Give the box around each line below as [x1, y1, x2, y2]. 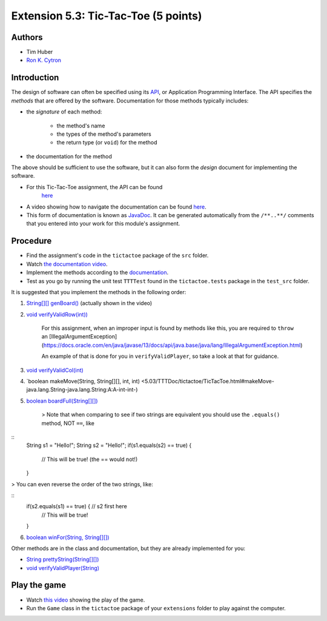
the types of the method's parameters [56, 130, 151, 138]
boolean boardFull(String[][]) [26, 397, 98, 404]
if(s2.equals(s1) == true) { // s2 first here [26, 503, 127, 510]
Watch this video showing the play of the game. [26, 596, 145, 603]
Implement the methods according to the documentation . [26, 269, 169, 276]
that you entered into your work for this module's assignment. [26, 220, 180, 227]
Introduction [11, 73, 59, 83]
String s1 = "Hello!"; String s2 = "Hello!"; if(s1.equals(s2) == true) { [26, 441, 192, 449]
